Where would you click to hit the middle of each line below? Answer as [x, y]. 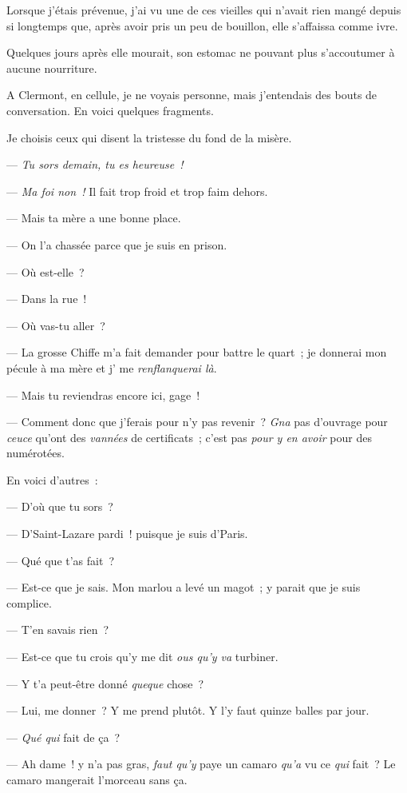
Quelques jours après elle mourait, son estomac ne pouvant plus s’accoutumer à [201, 52]
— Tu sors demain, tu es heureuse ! [95, 164]
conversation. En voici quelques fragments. [110, 110]
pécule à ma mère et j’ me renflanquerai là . [112, 367]
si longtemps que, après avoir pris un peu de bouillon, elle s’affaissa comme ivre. [202, 25]
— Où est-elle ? [45, 271]
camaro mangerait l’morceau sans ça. [97, 779]
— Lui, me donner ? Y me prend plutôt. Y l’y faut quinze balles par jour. [188, 710]
